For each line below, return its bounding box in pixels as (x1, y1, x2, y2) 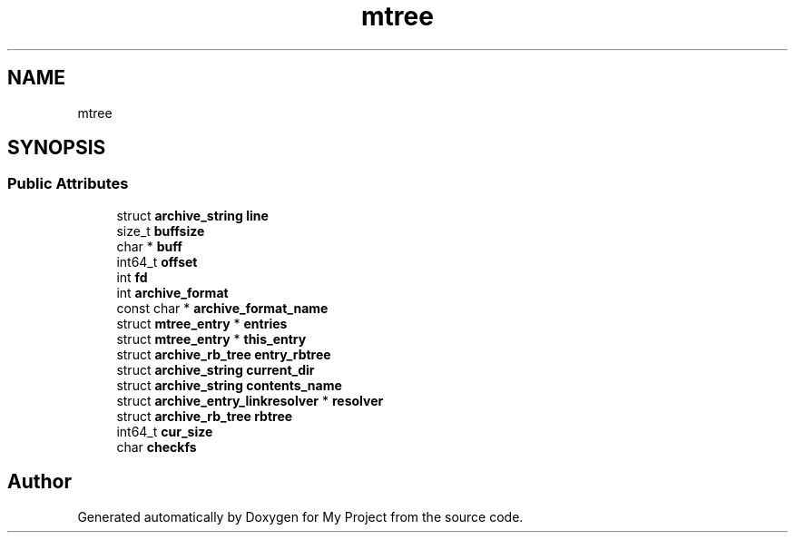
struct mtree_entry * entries (116, 315, 288, 331)
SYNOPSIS (7, 136, 106, 160)
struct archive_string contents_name (116, 377, 342, 393)
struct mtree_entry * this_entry (116, 330, 307, 347)
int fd (116, 269, 148, 285)
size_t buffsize (116, 222, 205, 239)
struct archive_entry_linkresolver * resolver (116, 392, 384, 408)
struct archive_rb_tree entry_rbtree (116, 346, 331, 362)
